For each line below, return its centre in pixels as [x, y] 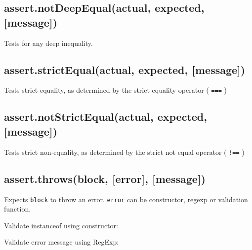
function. [18, 209]
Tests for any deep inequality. [48, 43]
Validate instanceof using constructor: [61, 225]
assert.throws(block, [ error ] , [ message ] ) [105, 178]
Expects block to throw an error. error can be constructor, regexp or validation [126, 199]
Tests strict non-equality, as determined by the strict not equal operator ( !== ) [124, 152]
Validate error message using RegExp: [62, 242]
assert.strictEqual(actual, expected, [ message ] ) [125, 69]
